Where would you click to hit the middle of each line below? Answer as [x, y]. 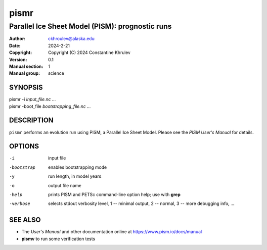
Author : [17, 39]
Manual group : [24, 73]
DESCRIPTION [31, 121]
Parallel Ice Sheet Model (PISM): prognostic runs [90, 26]
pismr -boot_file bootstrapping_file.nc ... [50, 106]
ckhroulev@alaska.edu [71, 39]
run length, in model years [75, 176]
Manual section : [26, 66]
